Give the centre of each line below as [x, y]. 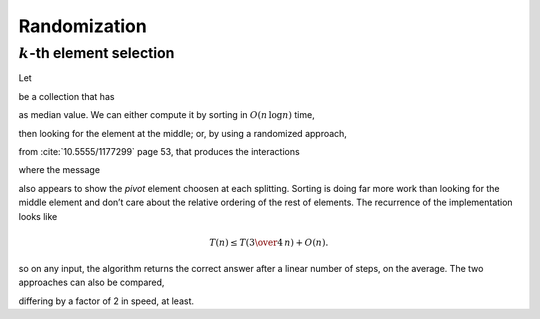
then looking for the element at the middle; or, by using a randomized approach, [182, 133]
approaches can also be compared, [91, 282]
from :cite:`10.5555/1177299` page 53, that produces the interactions [159, 151]
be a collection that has [66, 96]
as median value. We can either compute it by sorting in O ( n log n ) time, [166, 115]
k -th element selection [96, 53]
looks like [38, 216]
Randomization [82, 26]
